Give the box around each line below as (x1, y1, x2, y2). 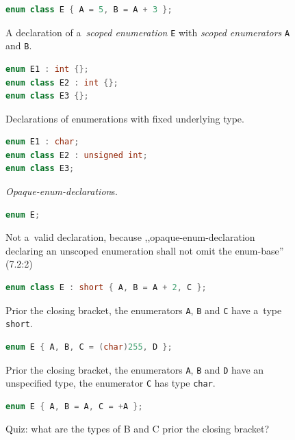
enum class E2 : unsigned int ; (5, 150, 148, 160)
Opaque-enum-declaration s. (5, 184, 118, 198)
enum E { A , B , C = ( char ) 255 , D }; (5, 341, 172, 352)
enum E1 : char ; (5, 137, 79, 147)
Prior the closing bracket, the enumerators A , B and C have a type (5, 302, 282, 317)
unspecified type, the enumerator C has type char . (5, 376, 216, 390)
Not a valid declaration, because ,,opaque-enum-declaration (5, 230, 255, 244)
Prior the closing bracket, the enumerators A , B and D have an (5, 362, 264, 376)
